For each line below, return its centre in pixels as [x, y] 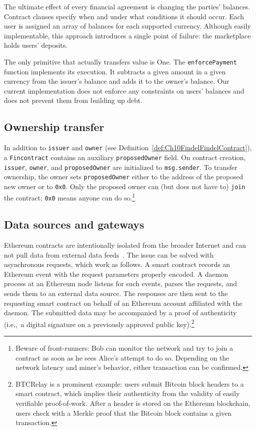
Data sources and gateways [74, 224]
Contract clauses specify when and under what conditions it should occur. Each [124, 16]
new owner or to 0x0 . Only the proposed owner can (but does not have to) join [125, 186]
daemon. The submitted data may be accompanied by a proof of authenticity [120, 313]
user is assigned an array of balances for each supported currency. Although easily [128, 26]
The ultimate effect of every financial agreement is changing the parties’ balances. [127, 6]
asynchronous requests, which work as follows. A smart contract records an [117, 264]
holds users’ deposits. [36, 45]
